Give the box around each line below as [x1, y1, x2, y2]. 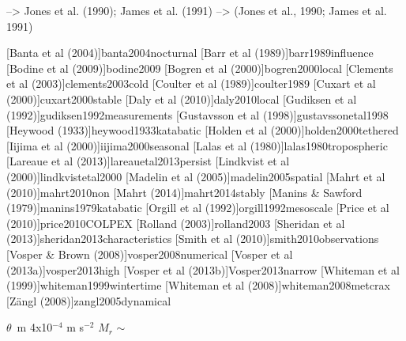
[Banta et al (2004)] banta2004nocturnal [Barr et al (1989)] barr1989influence [6, 44, 374, 61]
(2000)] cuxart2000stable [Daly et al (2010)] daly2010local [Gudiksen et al [6, 90, 357, 107]
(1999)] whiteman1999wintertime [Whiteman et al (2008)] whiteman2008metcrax [6, 277, 390, 294]
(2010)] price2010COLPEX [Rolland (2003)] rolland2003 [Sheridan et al [6, 214, 345, 231]
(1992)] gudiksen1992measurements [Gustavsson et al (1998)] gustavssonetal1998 [6, 106, 389, 123]
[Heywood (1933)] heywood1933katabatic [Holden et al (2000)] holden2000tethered [6, 122, 399, 138]
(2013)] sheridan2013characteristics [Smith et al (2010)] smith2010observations [6, 230, 379, 247]
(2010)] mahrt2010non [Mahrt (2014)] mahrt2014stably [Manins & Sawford [6, 184, 363, 200]
